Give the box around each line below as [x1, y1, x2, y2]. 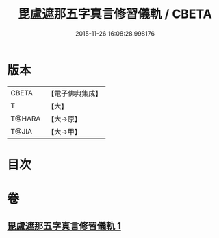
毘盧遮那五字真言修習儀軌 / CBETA [18, 6, 212, 22]
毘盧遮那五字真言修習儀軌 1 [7, 220, 122, 232]
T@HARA [10, 114, 41, 123]
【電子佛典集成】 [47, 88, 103, 98]
